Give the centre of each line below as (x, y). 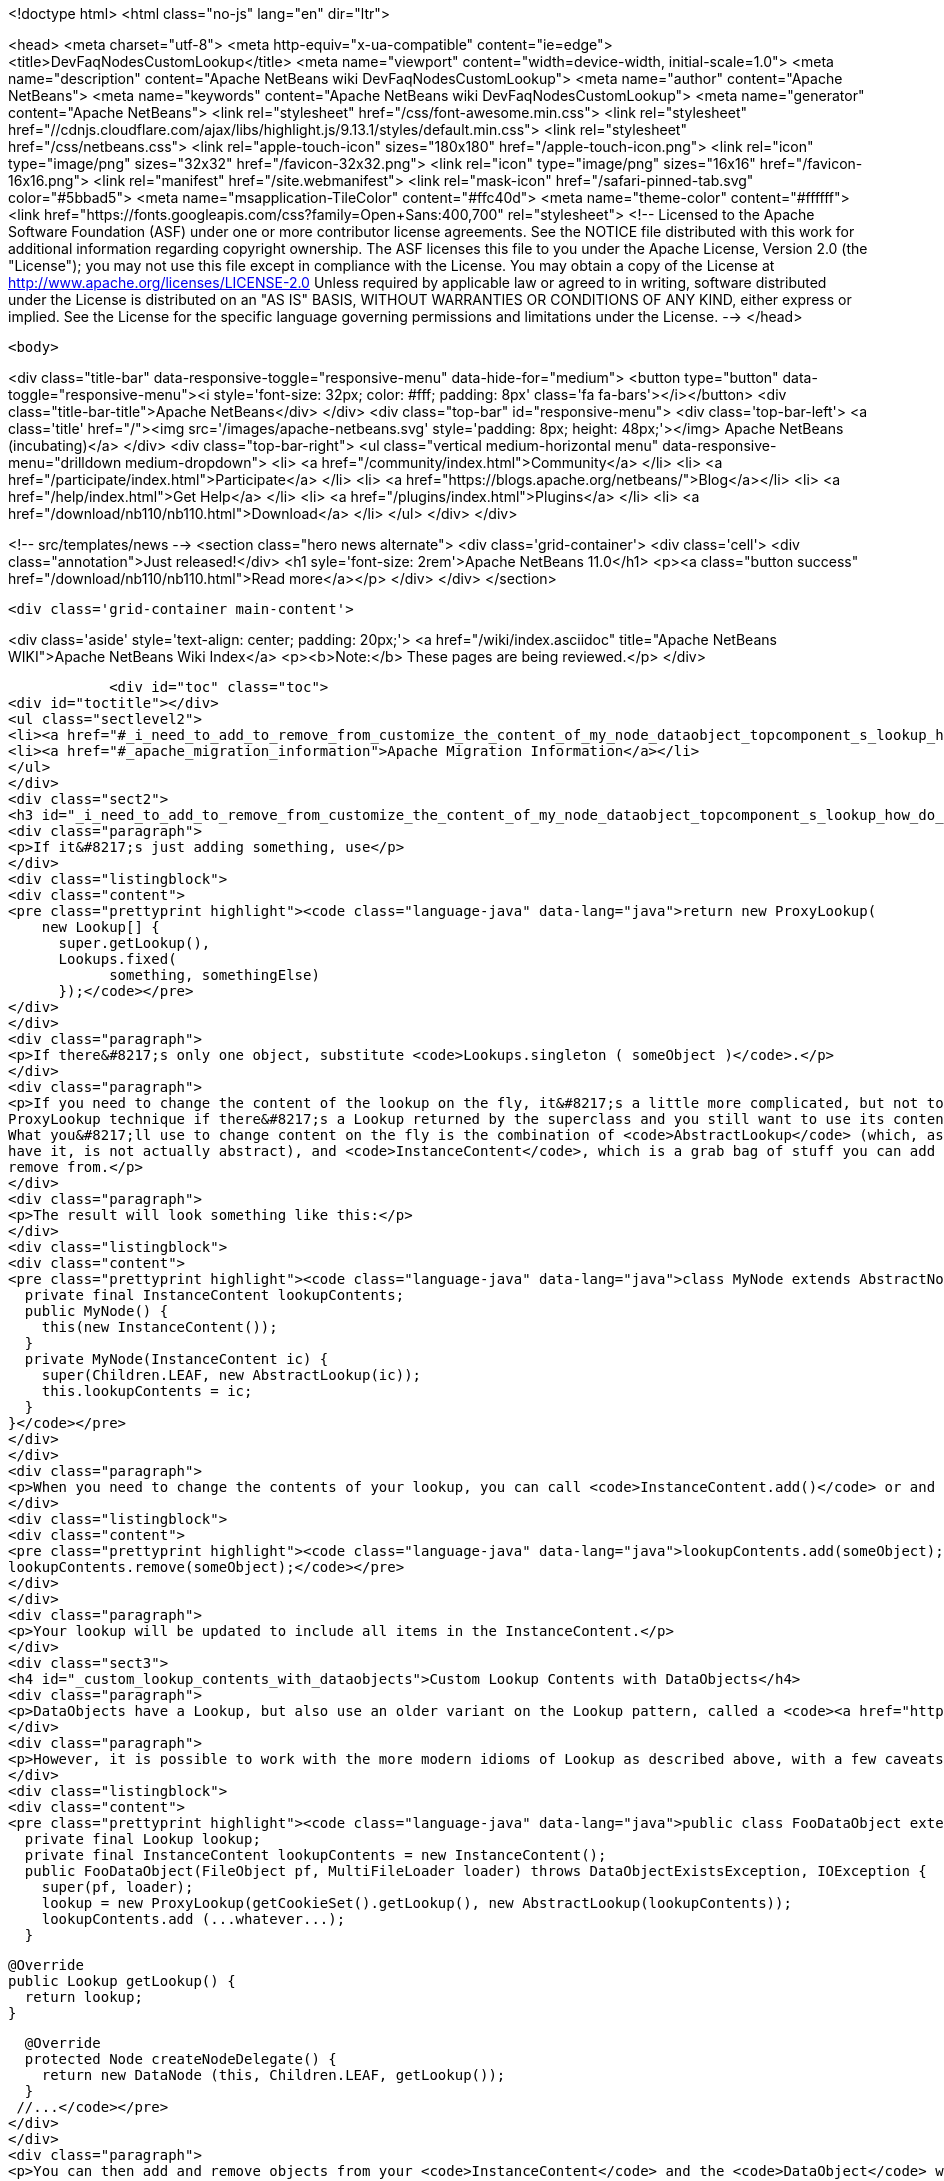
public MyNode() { (96, 1311)
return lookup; (83, 1997)
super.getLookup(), (134, 943)
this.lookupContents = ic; (147, 1391)
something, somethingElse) (214, 975)
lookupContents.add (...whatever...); (193, 1919)
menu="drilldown (65, 462)
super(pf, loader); (117, 1887)
